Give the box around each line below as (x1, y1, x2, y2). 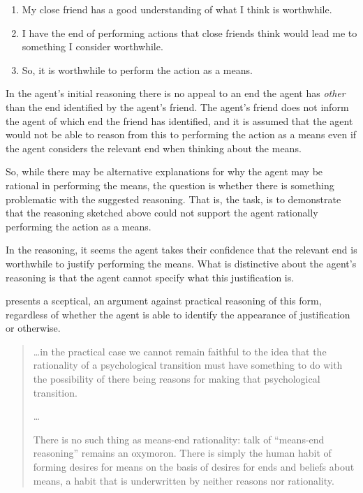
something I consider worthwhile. (22, 39, 163, 54)
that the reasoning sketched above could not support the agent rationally (6, 205, 318, 220)
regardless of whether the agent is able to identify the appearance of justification (6, 307, 350, 321)
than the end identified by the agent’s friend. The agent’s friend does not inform (6, 99, 349, 114)
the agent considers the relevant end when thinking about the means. (6, 140, 302, 155)
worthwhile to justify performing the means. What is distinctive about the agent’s (6, 256, 357, 270)
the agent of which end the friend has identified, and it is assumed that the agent (6, 113, 353, 128)
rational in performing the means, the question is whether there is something (6, 177, 334, 192)
